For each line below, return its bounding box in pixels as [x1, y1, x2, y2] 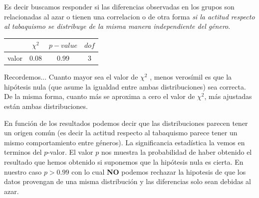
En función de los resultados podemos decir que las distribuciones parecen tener [4, 117, 248, 128]
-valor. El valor [47, 147, 93, 157]
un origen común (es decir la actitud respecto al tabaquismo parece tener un [4, 127, 238, 138]
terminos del [4, 147, 42, 157]
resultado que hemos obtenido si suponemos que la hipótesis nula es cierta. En [4, 156, 244, 167]
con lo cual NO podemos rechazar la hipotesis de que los [71, 166, 246, 177]
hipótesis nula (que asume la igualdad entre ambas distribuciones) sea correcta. [4, 81, 246, 92]
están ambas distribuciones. [4, 101, 88, 111]
